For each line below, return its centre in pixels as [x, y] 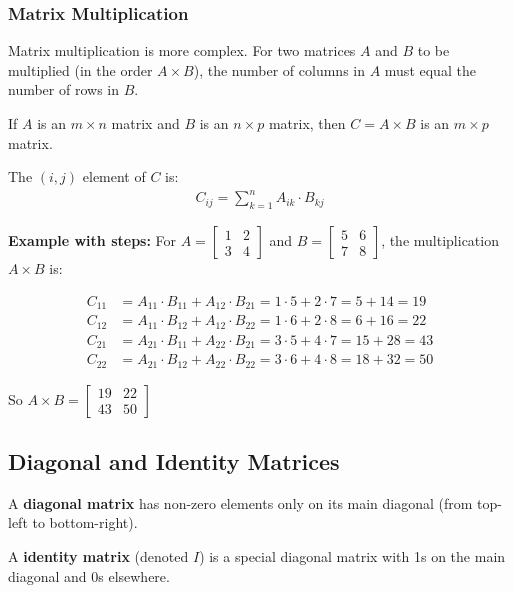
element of [114, 176]
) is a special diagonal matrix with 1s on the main [352, 556]
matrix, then [307, 123]
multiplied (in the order [80, 69]
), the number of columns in [279, 69]
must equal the [430, 69]
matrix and [145, 123]
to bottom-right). [85, 522]
